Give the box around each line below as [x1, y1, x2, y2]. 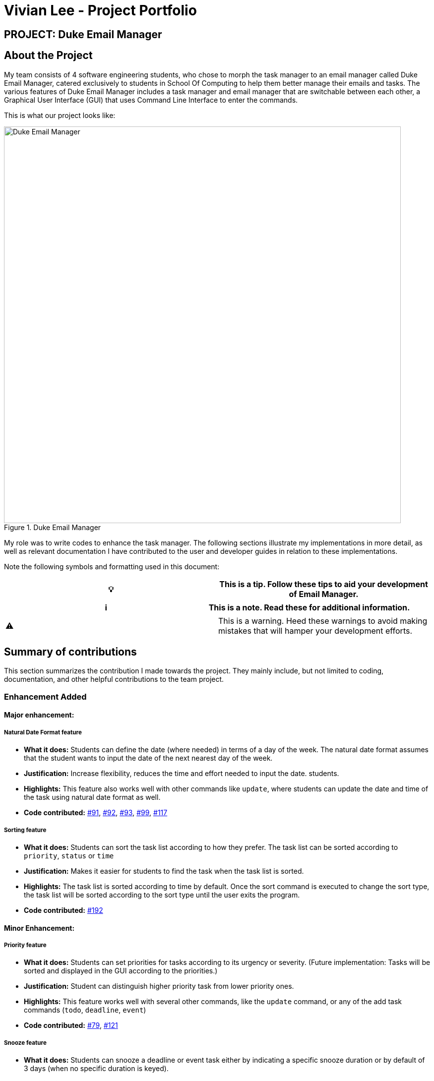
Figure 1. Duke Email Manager [4, 523, 101, 532]
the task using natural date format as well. [24, 793, 161, 802]
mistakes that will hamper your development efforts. [218, 625, 413, 636]
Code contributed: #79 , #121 [24, 1021, 118, 1030]
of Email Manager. [289, 589, 359, 599]
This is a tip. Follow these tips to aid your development [219, 579, 428, 589]
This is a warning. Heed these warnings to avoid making [218, 615, 428, 626]
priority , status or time [24, 851, 114, 860]
